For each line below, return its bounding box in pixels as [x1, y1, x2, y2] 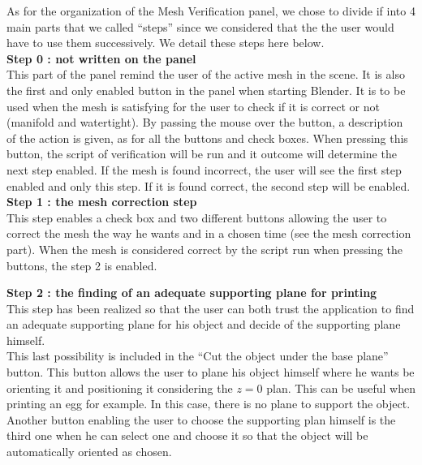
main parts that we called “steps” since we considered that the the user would [6, 18, 394, 35]
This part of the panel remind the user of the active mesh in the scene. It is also [6, 66, 405, 83]
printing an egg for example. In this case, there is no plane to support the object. [6, 395, 411, 412]
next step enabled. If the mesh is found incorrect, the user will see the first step [6, 161, 402, 178]
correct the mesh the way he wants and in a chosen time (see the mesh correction [6, 225, 411, 242]
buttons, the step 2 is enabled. [6, 256, 157, 273]
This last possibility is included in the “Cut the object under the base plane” [6, 347, 389, 364]
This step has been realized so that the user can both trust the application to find [6, 299, 415, 316]
